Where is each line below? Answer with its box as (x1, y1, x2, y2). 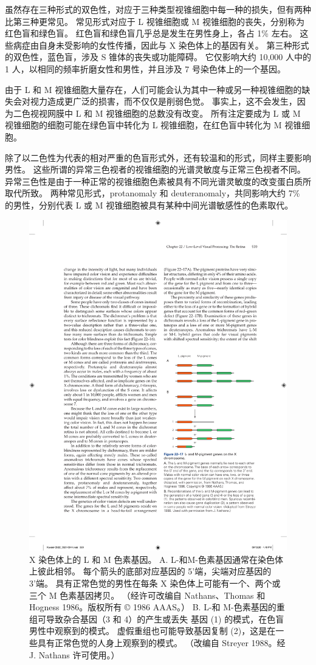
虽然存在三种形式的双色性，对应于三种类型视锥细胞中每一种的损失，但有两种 (5, 3, 311, 15)
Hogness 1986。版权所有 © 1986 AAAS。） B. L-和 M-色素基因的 (29, 601, 276, 613)
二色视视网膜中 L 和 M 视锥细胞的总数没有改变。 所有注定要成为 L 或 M (13, 106, 301, 119)
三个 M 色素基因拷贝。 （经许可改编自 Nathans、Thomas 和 (29, 588, 266, 601)
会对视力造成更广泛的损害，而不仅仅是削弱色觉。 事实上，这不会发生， (13, 95, 297, 108)
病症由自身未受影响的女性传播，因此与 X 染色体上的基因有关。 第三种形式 (13, 38, 309, 51)
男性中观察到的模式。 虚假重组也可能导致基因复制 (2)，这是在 (29, 624, 276, 637)
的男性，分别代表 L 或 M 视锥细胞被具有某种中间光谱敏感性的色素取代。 (5, 198, 294, 211)
